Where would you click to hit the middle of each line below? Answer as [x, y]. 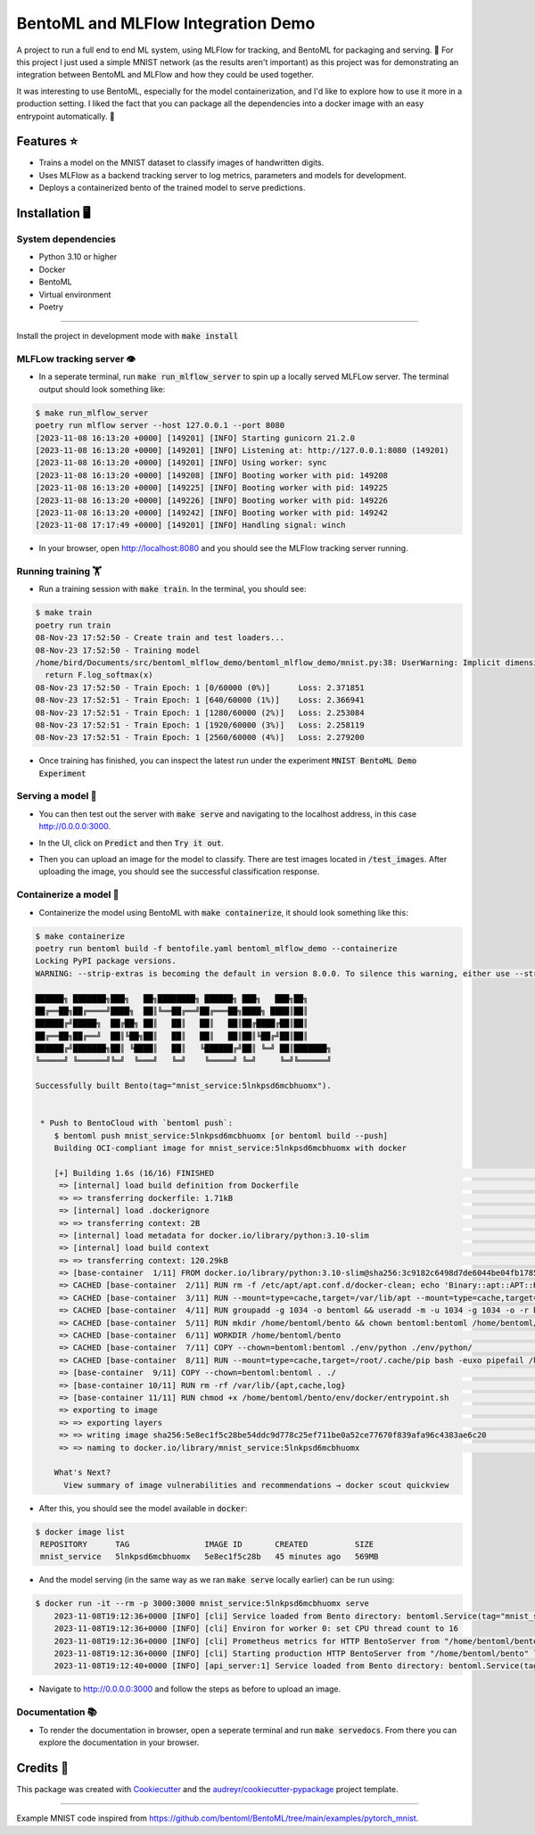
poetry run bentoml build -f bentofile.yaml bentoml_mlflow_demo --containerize [216, 948]
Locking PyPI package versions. [106, 961]
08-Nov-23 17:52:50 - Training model [118, 650]
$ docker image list [80, 1532]
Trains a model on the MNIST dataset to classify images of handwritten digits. [181, 163]
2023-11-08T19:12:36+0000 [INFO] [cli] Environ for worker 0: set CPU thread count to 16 [256, 1629]
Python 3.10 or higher [78, 257]
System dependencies [66, 239]
